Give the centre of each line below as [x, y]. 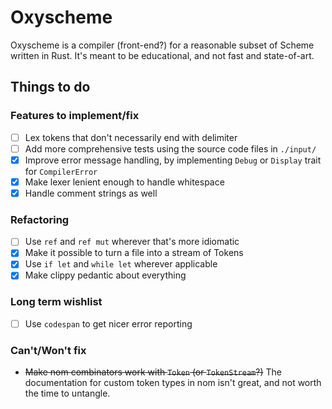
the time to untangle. [67, 393]
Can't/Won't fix [48, 350]
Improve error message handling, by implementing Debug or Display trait [173, 160]
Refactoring [40, 219]
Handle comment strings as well [91, 193]
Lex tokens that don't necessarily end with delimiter [131, 137]
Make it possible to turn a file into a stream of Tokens [134, 253]
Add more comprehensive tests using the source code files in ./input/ [170, 148]
